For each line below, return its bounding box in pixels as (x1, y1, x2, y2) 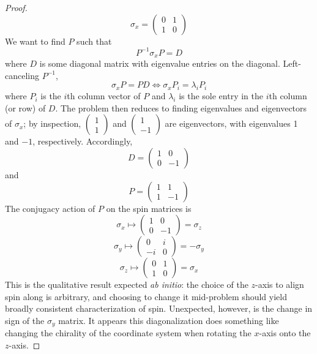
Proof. (5, 1, 28, 13)
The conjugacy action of (5, 201, 95, 214)
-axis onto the (259, 326, 311, 339)
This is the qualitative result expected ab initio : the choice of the (5, 278, 248, 291)
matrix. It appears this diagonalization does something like (58, 314, 279, 326)
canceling (5, 69, 39, 81)
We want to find (5, 34, 65, 47)
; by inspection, (23, 117, 81, 130)
